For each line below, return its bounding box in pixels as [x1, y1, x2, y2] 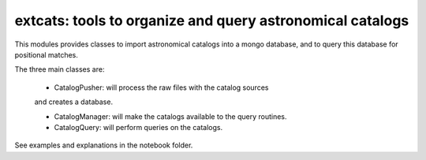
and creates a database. [34, 97, 114, 106]
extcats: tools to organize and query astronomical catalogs [14, 12, 409, 29]
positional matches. [14, 50, 79, 59]
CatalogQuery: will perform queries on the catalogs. [54, 122, 223, 132]
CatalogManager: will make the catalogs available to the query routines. [54, 111, 287, 121]
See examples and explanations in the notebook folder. [14, 140, 193, 150]
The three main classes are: [14, 65, 105, 74]
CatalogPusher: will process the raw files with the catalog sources [54, 83, 269, 92]
